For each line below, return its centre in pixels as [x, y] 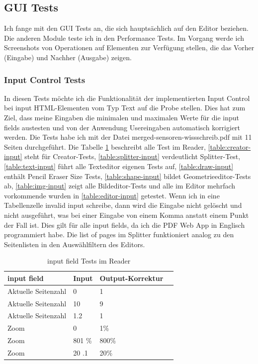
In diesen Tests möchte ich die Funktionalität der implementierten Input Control [127, 98]
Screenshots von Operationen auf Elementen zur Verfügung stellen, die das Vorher [129, 47]
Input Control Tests [45, 79]
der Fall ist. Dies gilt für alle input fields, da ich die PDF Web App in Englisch [125, 225]
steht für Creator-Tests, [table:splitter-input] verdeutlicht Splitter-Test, [132, 156]
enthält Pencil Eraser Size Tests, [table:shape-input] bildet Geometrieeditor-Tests [128, 176]
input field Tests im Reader [89, 261]
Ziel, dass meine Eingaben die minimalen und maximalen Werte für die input [122, 117]
